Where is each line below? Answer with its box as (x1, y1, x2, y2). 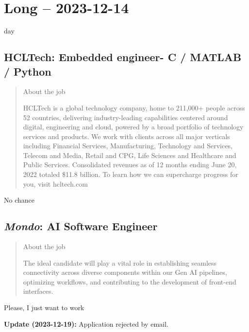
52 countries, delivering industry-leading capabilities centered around (23, 112, 228, 122)
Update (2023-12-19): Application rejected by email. (4, 318, 168, 329)
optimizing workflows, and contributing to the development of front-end (23, 276, 236, 286)
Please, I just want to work (4, 302, 84, 313)
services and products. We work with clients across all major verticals (23, 131, 230, 141)
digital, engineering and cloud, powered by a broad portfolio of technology (23, 122, 244, 132)
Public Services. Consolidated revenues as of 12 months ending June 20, (23, 159, 237, 170)
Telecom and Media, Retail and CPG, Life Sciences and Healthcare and (23, 150, 236, 160)
